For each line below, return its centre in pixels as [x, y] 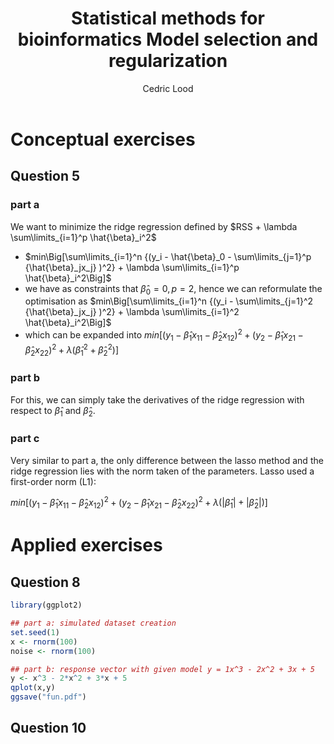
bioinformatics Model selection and [168, 39]
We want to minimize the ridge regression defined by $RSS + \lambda [154, 226]
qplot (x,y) [33, 688]
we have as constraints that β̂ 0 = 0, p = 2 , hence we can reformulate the [173, 289]
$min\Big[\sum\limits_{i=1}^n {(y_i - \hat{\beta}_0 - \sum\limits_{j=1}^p [168, 256]
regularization [168, 61]
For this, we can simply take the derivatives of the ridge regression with [157, 399]
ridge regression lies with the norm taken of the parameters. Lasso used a [162, 471]
